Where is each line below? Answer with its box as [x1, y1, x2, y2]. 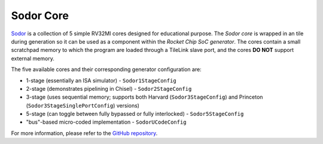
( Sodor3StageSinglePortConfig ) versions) [26, 102, 140, 109]
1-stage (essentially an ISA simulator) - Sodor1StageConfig [26, 76, 176, 84]
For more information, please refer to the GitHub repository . [11, 129, 158, 137]
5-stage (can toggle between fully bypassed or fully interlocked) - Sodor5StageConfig [26, 111, 244, 118]
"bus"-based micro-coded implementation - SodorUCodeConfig [26, 118, 187, 125]
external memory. [11, 54, 55, 62]
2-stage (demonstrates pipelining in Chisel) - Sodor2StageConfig [26, 85, 192, 92]
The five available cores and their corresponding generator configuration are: [11, 66, 202, 73]
